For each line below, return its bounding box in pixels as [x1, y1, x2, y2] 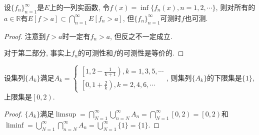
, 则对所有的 [215, 2, 255, 12]
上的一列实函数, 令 [49, 2, 110, 12]
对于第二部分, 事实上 [4, 47, 71, 58]
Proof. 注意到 [4, 30, 46, 41]
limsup [55, 110, 76, 118]
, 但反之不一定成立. [110, 30, 172, 41]
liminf [5, 121, 24, 129]
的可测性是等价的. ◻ [116, 47, 184, 58]
